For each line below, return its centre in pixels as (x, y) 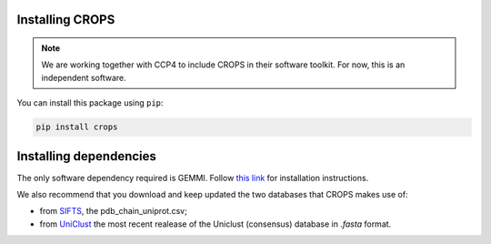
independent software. (84, 77)
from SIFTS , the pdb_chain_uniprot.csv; (114, 211)
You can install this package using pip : (90, 103)
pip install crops (77, 127)
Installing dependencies (86, 156)
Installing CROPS (66, 20)
